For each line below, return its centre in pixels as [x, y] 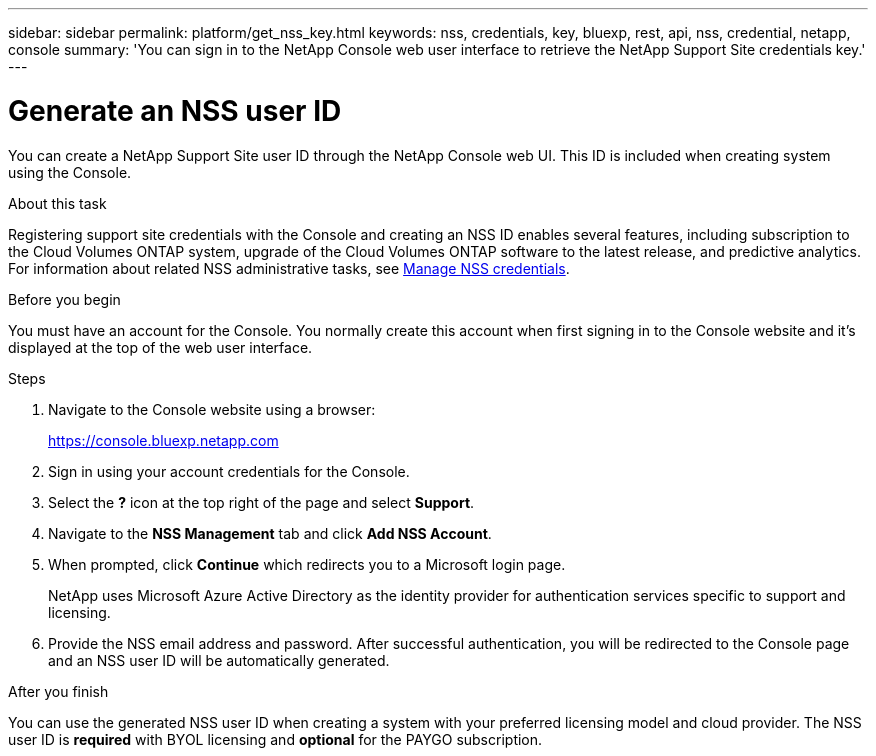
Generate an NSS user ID [175, 110]
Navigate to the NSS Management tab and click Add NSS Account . [270, 533]
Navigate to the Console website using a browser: [212, 409]
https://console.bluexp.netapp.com [163, 440]
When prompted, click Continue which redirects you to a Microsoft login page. [307, 564]
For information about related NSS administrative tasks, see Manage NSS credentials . [289, 268]
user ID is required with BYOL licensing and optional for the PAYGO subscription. [275, 739]
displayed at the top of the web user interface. [160, 347]
